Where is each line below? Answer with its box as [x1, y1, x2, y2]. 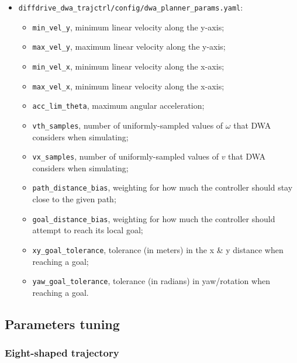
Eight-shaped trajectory [5, 345, 119, 360]
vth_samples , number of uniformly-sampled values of [32, 119, 223, 131]
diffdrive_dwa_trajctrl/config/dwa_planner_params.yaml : [18, 1, 243, 13]
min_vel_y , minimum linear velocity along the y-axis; [32, 20, 225, 33]
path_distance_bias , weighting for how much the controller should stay [32, 181, 293, 193]
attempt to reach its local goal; [32, 224, 143, 236]
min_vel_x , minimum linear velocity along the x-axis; [32, 60, 225, 72]
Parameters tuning [5, 314, 120, 333]
